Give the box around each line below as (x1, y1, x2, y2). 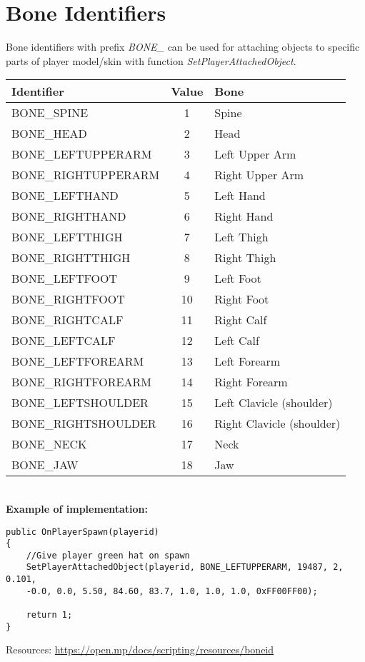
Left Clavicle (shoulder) (214, 394, 333, 411)
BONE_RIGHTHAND (11, 208, 126, 225)
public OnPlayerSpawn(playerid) (6, 526, 159, 537)
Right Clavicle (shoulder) (214, 415, 341, 432)
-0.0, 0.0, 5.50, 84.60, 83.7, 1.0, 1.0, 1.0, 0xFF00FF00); (26, 586, 318, 596)
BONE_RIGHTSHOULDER (11, 415, 156, 432)
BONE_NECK (11, 436, 87, 453)
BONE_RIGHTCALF (11, 311, 124, 329)
